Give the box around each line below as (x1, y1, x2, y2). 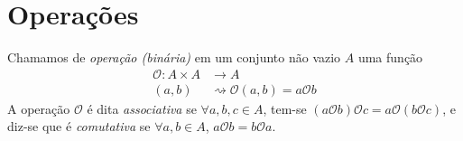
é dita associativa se (87, 99, 197, 117)
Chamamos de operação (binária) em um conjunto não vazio (7, 48, 341, 67)
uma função (357, 48, 423, 67)
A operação (7, 99, 70, 117)
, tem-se (263, 99, 307, 117)
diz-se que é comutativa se (7, 117, 151, 136)
